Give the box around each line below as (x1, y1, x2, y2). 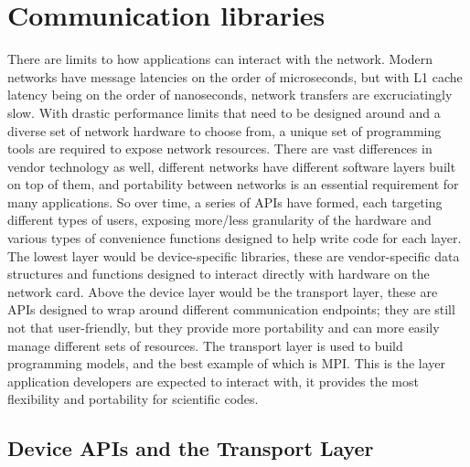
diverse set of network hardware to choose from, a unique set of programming (7, 121, 442, 140)
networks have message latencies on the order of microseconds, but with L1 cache (7, 67, 463, 86)
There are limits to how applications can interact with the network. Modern (7, 49, 433, 69)
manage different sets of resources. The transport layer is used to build (7, 335, 403, 355)
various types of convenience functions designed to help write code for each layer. (7, 228, 462, 248)
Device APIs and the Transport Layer (7, 434, 374, 462)
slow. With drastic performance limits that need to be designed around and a (7, 102, 441, 122)
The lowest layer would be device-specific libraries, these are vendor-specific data (7, 246, 460, 265)
